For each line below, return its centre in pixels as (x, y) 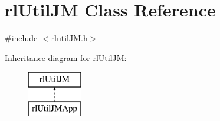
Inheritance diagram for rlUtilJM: (66, 57)
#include (21, 38)
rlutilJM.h (69, 38)
